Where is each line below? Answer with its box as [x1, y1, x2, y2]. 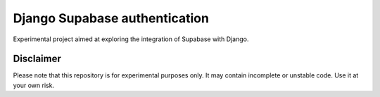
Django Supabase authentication [13, 10, 209, 26]
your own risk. [13, 81, 55, 89]
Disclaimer [13, 53, 61, 65]
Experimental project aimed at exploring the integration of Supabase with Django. [13, 35, 249, 43]
